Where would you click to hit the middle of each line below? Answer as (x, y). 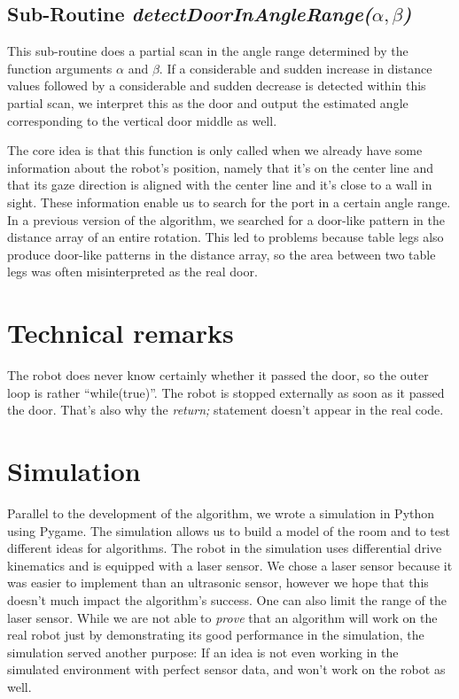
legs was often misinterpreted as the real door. (132, 272)
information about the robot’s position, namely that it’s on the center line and (221, 167)
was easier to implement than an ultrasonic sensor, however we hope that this (218, 582)
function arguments (60, 68)
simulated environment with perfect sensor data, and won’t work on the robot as (226, 669)
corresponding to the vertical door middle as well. (142, 120)
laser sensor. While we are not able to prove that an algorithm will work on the (222, 617)
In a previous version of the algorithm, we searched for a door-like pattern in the (226, 219)
